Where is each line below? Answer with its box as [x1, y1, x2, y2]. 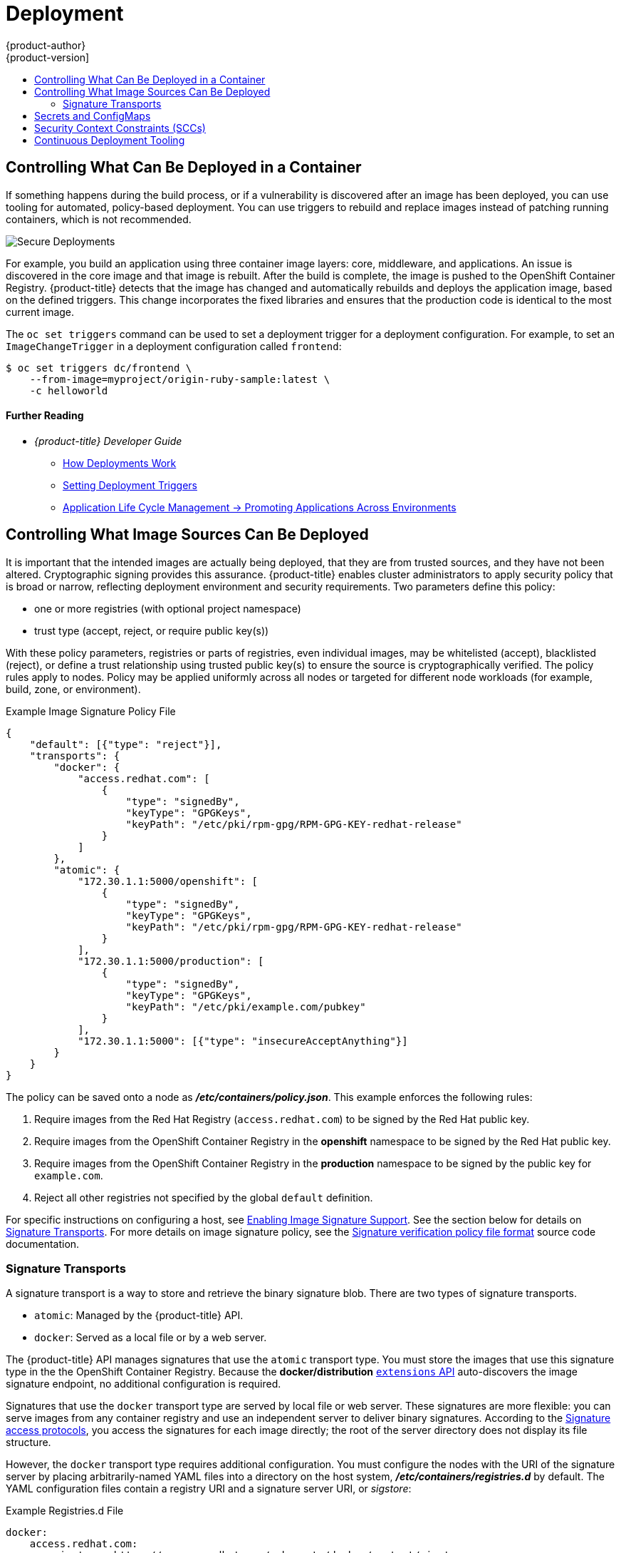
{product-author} [6, 39, 86, 51]
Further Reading [6, 409, 84, 422]
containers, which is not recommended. [6, 212, 192, 225]
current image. [6, 305, 75, 318]
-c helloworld [29, 384, 108, 396]
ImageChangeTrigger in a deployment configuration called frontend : [6, 339, 342, 352]
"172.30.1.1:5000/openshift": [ [78, 875, 259, 887]
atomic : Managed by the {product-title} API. [34, 1309, 244, 1322]
